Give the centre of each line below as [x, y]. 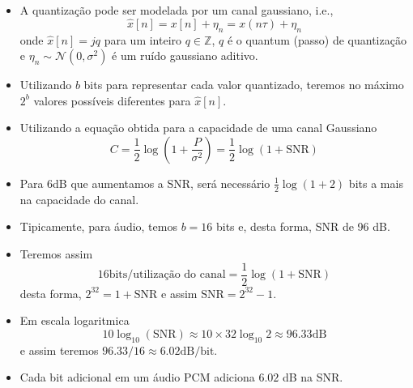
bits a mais [376, 183]
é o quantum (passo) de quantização [317, 39]
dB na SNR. [313, 377]
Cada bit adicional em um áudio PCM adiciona [137, 377]
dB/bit [197, 351]
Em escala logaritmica [75, 320]
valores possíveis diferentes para [112, 100]
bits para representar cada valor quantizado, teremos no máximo [244, 85]
